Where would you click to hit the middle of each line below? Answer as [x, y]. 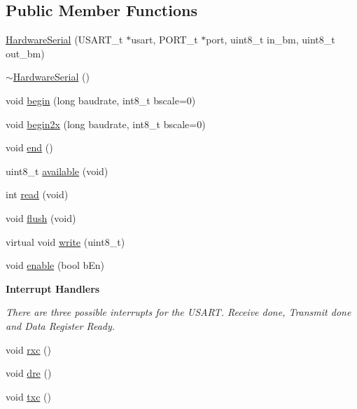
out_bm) [25, 53]
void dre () [29, 373]
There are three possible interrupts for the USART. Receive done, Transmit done [178, 312]
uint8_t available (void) [57, 171]
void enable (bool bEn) [55, 265]
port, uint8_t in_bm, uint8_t [271, 40]
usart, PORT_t [164, 40]
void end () [29, 147]
